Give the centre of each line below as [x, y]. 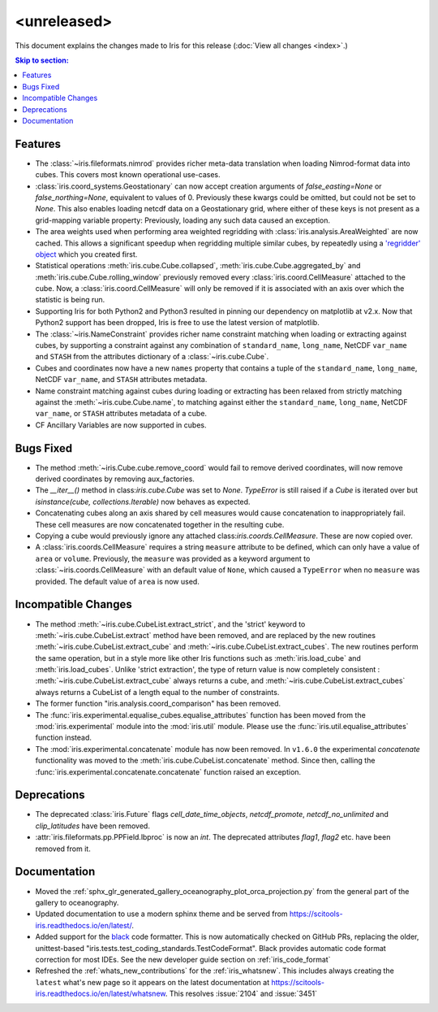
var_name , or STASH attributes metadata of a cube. [121, 414]
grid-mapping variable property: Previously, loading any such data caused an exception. [183, 220]
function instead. [64, 738]
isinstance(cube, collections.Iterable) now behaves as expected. [143, 502]
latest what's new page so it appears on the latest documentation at [152, 982]
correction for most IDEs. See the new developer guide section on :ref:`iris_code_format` [183, 959]
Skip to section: [42, 60]
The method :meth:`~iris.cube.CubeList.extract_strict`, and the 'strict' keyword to [170, 624]
